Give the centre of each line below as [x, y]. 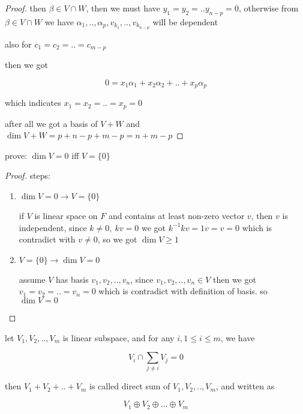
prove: [16, 155]
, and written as [245, 386]
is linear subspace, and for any [118, 337]
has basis [72, 279]
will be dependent [185, 21]
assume [32, 279]
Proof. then [25, 8]
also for [18, 44]
